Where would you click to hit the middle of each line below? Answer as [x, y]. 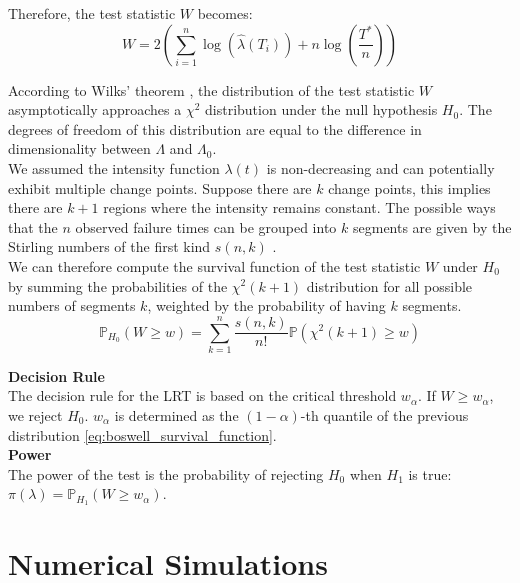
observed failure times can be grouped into [206, 226]
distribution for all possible [389, 285]
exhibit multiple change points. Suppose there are [160, 187]
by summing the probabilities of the [118, 285]
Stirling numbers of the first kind [109, 246]
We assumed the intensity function [114, 167]
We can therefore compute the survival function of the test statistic [214, 265]
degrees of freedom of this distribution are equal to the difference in [215, 128]
